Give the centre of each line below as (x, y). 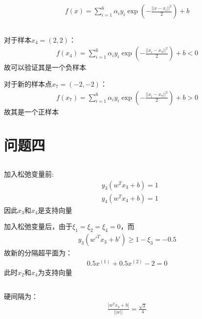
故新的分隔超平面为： (38, 253)
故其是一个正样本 (31, 111)
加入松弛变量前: (29, 174)
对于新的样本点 (28, 84)
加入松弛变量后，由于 (38, 226)
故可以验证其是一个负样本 (45, 67)
